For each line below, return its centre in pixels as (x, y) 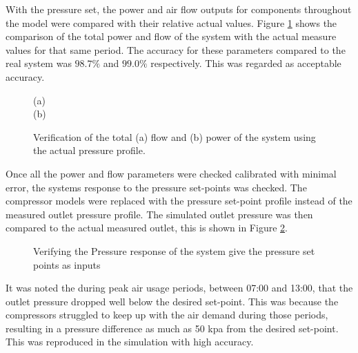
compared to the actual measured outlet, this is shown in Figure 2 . (147, 228)
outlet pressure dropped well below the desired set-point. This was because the (172, 301)
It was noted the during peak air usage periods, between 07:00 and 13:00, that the (179, 288)
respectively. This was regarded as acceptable (246, 63)
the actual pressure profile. (89, 150)
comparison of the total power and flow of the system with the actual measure (171, 36)
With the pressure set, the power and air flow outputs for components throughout (179, 9)
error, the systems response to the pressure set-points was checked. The (156, 187)
